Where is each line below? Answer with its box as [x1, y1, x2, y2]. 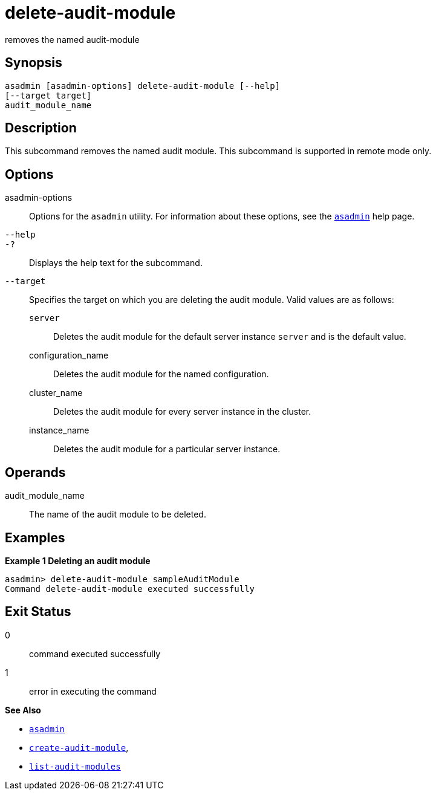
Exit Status [5, 604, 71, 620]
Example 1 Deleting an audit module [5, 555, 151, 566]
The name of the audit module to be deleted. [29, 509, 206, 520]
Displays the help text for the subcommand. [29, 258, 203, 268]
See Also [5, 704, 41, 715]
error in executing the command [29, 686, 157, 696]
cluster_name [29, 388, 83, 398]
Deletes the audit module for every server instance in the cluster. [53, 406, 311, 417]
